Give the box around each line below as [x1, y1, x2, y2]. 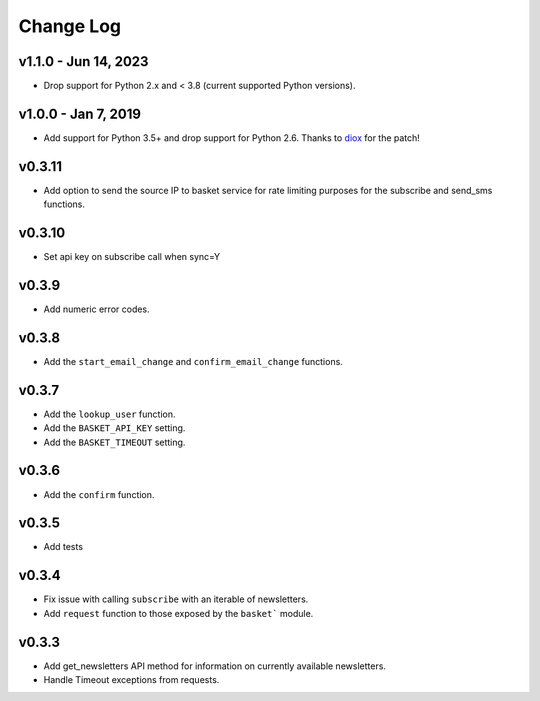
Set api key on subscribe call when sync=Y [43, 251, 220, 263]
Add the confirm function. [43, 488, 155, 500]
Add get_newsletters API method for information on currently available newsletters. [43, 660, 387, 672]
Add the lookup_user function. [43, 408, 176, 420]
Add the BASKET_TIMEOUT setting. [43, 436, 186, 448]
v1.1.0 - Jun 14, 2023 [18, 53, 149, 70]
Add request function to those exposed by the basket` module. [43, 607, 314, 619]
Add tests [43, 541, 84, 553]
